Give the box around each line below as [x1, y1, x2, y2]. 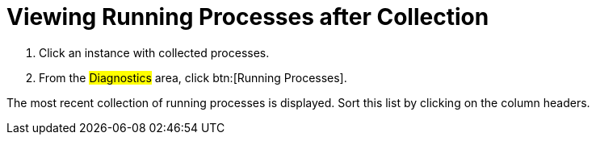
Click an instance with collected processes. [39, 45, 270, 60]
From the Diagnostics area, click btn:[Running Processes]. [39, 70, 347, 85]
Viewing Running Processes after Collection [6, 3, 489, 31]
